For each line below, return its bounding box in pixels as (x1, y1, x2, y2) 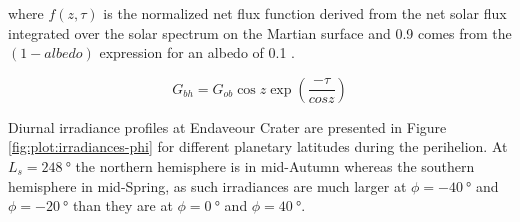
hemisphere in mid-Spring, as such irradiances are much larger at (8, 175, 407, 196)
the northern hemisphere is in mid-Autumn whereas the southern (75, 155, 475, 176)
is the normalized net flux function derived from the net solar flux (103, 3, 507, 23)
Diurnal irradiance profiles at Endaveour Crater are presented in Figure (8, 116, 447, 137)
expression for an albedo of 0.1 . (99, 42, 295, 63)
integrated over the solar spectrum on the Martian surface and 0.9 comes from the (8, 22, 512, 43)
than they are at (72, 195, 173, 216)
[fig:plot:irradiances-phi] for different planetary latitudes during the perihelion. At (8, 136, 508, 157)
